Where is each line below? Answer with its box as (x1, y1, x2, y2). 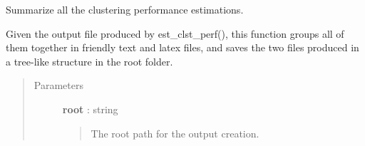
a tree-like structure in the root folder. (6, 53, 173, 68)
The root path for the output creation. (91, 125, 259, 140)
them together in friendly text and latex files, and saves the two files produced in (6, 40, 359, 55)
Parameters (34, 78, 83, 93)
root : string (62, 101, 118, 116)
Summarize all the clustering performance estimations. (6, 2, 244, 16)
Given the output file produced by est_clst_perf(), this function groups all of (6, 26, 344, 41)
